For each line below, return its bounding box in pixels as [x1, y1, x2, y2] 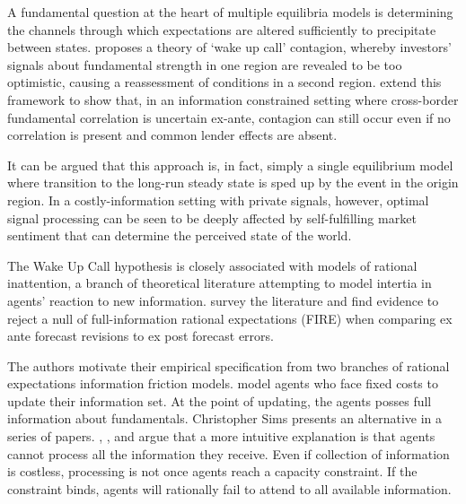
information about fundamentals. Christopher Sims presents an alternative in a [7, 409, 443, 428]
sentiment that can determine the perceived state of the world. [7, 226, 352, 245]
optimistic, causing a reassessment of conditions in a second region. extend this [7, 73, 442, 91]
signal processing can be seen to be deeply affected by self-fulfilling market [7, 208, 417, 227]
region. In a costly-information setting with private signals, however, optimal [7, 190, 429, 209]
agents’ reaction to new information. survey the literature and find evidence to [7, 291, 439, 309]
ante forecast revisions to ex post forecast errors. [7, 326, 274, 345]
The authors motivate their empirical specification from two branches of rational [7, 356, 450, 375]
